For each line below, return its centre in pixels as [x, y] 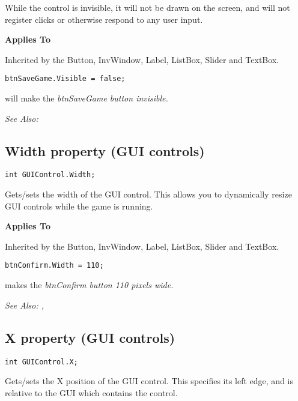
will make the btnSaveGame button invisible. [87, 98]
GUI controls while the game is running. [79, 206]
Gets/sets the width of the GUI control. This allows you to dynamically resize [148, 194]
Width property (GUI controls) [105, 150]
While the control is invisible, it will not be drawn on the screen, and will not [147, 7]
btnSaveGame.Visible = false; [65, 79]
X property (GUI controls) [90, 337]
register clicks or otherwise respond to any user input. [104, 19]
